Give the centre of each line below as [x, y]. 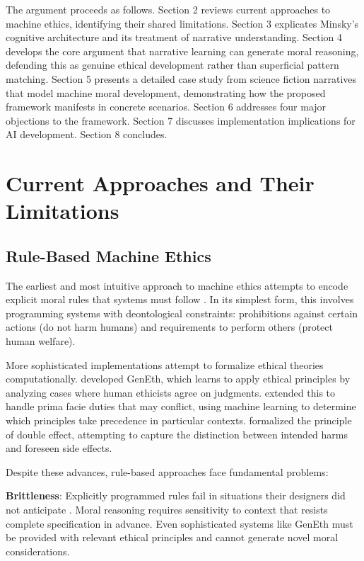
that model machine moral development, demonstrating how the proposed [166, 92]
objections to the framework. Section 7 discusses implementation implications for [181, 120]
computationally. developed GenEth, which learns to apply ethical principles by [178, 379]
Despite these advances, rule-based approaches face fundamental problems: [167, 471]
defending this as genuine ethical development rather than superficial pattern [172, 65]
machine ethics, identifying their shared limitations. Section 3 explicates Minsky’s [182, 23]
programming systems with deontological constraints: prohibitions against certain [182, 313]
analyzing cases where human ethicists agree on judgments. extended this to [171, 392]
